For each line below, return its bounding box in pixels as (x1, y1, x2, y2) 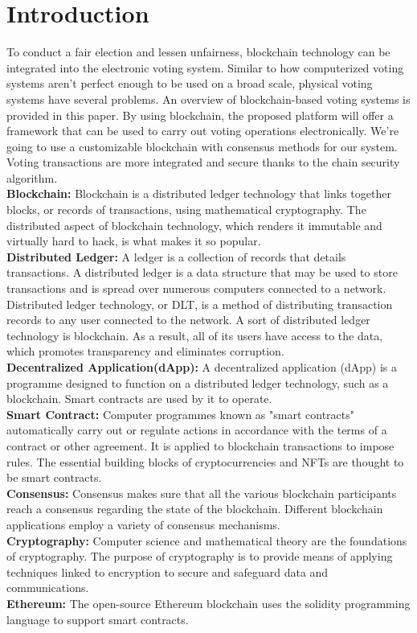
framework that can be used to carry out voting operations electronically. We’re (6, 122, 399, 139)
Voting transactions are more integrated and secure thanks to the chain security (6, 154, 400, 171)
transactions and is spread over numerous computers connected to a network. (6, 280, 386, 297)
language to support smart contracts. (6, 610, 189, 627)
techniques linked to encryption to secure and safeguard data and (6, 563, 329, 580)
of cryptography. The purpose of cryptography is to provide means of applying (6, 548, 393, 565)
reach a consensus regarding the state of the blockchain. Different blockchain (6, 500, 383, 517)
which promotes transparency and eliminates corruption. (6, 343, 284, 360)
